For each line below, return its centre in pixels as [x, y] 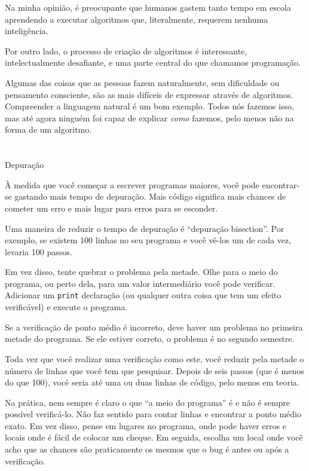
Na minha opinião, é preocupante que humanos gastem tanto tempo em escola [148, 7]
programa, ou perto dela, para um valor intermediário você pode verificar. [140, 283]
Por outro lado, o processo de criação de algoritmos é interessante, [126, 51]
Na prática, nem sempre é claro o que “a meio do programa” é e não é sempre [148, 402]
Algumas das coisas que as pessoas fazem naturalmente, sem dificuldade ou [142, 82]
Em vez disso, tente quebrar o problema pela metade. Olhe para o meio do [141, 272]
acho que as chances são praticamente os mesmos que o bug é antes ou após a [147, 449]
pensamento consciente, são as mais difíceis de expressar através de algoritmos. [149, 94]
